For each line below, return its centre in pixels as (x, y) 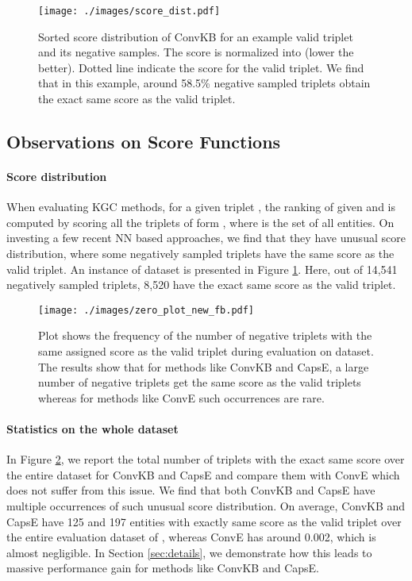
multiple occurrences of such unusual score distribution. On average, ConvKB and (206, 505)
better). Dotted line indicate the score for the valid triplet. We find (201, 67)
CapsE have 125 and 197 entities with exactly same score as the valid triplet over (204, 521)
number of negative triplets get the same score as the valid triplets (200, 382)
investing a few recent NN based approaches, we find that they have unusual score (206, 238)
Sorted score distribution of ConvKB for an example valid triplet (196, 36)
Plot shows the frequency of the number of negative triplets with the (205, 335)
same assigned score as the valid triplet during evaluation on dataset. (206, 351)
